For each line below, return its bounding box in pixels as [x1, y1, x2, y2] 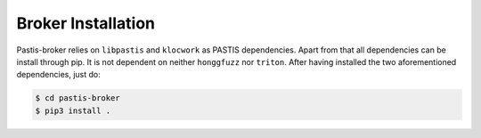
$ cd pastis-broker [35, 93, 120, 103]
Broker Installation [16, 13, 156, 33]
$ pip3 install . [35, 105, 111, 116]
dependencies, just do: [16, 69, 102, 80]
